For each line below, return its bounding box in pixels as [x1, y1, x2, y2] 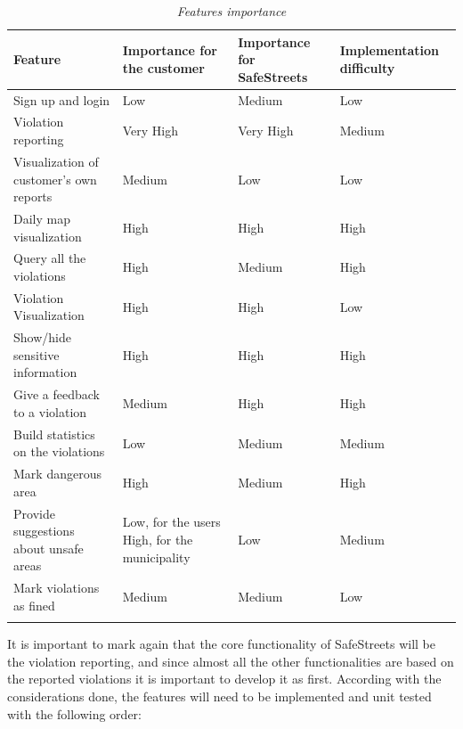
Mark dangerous [13, 464, 102, 483]
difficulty [339, 58, 395, 77]
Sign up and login [13, 90, 110, 109]
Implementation [339, 41, 440, 60]
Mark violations [13, 578, 100, 597]
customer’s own [13, 169, 97, 188]
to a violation [13, 402, 87, 421]
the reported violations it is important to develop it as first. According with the [7, 669, 442, 688]
